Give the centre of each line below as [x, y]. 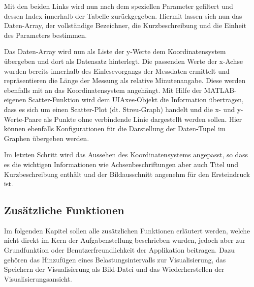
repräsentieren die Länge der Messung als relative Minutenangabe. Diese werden [125, 80]
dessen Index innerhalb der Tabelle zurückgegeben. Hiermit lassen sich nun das [123, 15]
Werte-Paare [23, 119]
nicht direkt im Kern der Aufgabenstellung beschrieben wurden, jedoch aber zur [125, 240]
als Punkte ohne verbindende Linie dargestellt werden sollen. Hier [143, 119]
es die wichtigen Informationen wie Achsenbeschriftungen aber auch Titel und [121, 164]
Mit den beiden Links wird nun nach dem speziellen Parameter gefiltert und [119, 6]
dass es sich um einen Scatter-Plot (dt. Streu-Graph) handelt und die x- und [119, 109]
